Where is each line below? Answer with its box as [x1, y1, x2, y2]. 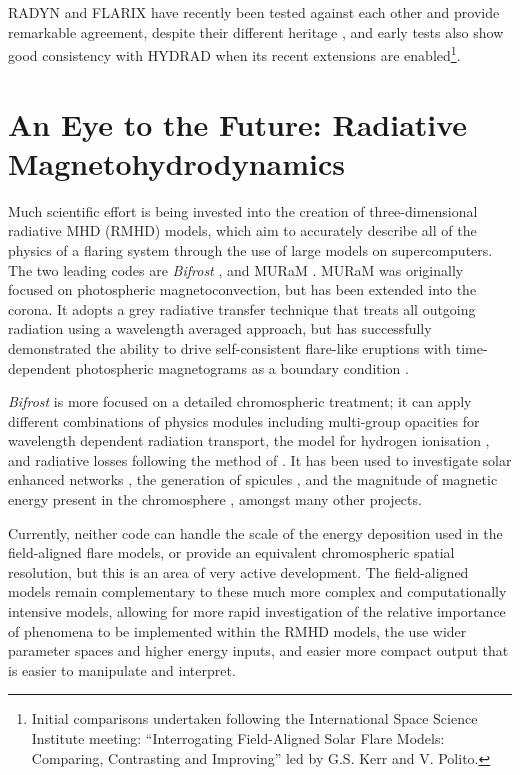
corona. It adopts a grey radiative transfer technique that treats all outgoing [8, 298, 476, 319]
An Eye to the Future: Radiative [8, 103, 468, 144]
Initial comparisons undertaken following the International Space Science [31, 708, 478, 729]
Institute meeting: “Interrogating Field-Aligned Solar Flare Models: [31, 728, 445, 748]
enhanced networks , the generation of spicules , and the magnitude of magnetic [8, 469, 498, 490]
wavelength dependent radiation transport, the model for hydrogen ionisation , [8, 430, 490, 451]
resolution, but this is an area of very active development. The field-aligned [8, 561, 469, 582]
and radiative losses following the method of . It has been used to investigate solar [8, 449, 512, 470]
